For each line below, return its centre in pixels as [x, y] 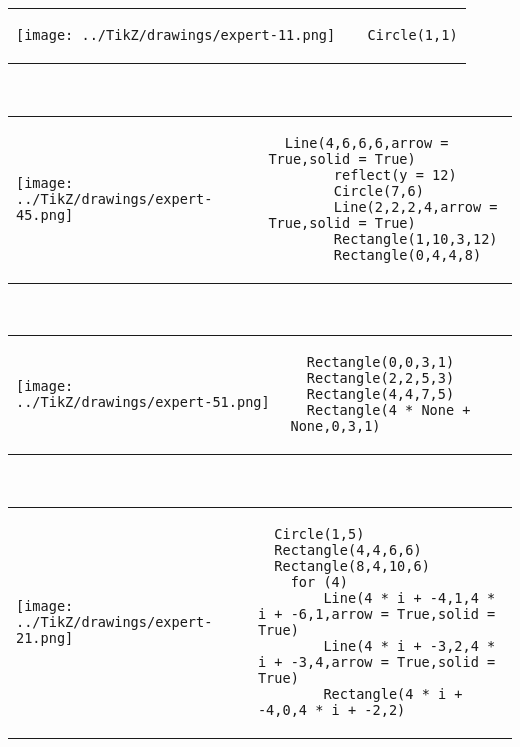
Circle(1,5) [319, 533]
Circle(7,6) [378, 190]
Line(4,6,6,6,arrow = [366, 142]
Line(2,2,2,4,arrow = [415, 206]
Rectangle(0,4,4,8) [407, 254]
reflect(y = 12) [395, 174]
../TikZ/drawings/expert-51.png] [143, 402]
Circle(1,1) [412, 35]
